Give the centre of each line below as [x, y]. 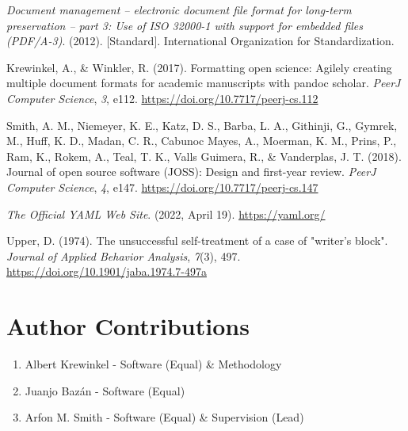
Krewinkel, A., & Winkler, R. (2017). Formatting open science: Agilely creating [199, 67]
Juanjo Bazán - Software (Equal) [105, 390]
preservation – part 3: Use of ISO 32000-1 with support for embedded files [185, 25]
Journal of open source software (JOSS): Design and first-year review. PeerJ [191, 172]
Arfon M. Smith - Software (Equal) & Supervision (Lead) [164, 417]
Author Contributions [128, 326]
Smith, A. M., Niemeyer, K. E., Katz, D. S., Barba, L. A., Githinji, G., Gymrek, [202, 125]
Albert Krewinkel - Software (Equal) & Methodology [153, 364]
